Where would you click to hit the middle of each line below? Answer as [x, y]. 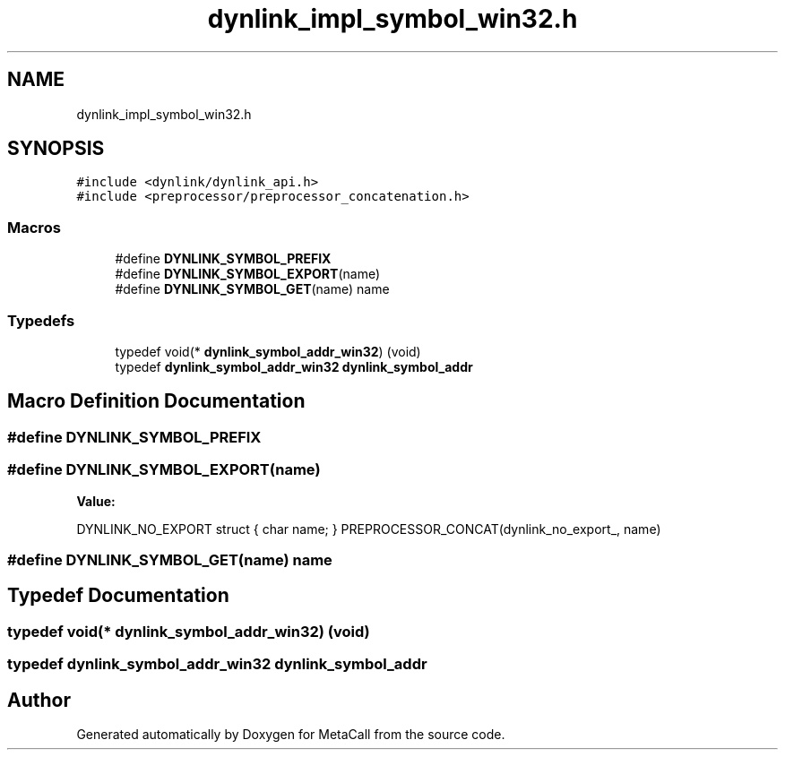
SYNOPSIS [56, 149]
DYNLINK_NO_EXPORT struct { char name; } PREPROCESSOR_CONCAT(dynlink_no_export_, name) [369, 529]
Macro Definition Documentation [156, 401]
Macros [34, 227]
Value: [96, 501]
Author [39, 700]
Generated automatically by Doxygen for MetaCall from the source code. [291, 734]
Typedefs [41, 320]
